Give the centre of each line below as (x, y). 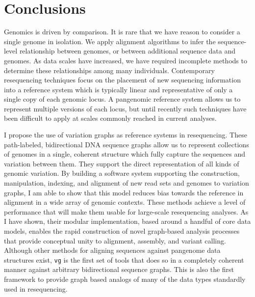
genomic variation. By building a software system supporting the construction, (122, 173)
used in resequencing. (36, 288)
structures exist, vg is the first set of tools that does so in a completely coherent (124, 259)
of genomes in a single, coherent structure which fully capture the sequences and (125, 154)
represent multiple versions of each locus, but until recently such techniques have (125, 108)
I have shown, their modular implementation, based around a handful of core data (127, 221)
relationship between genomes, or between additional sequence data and (127, 51)
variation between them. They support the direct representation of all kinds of (122, 163)
